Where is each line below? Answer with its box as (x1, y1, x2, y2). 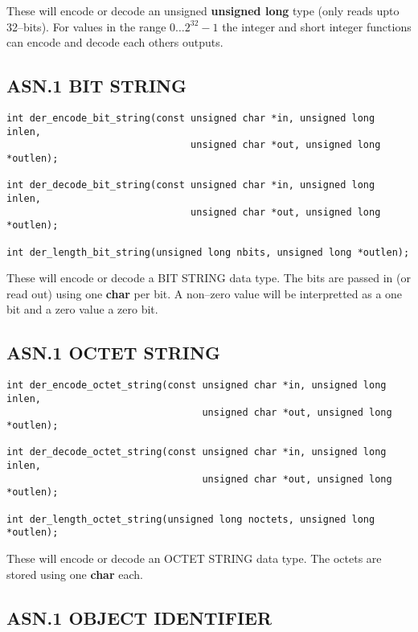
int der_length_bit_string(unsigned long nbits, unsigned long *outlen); (6, 246, 410, 258)
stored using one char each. (6, 565, 143, 582)
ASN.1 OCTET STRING (6, 340, 220, 365)
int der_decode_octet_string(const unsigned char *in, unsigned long (6, 446, 387, 458)
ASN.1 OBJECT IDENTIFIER (6, 605, 273, 630)
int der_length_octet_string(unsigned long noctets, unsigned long (6, 513, 375, 525)
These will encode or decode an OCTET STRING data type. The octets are (6, 550, 382, 567)
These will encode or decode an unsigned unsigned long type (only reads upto (6, 2, 400, 18)
